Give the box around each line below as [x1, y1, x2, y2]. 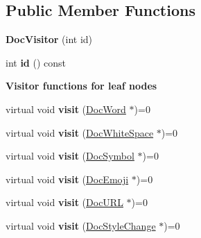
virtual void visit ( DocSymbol [6, 148, 134, 163]
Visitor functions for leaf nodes [6, 78, 157, 93]
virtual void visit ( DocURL [6, 195, 123, 210]
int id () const [6, 55, 67, 69]
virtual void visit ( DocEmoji [6, 171, 129, 186]
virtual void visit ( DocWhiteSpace [6, 125, 154, 139]
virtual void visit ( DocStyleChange [6, 218, 156, 232]
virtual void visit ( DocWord [6, 101, 126, 116]
